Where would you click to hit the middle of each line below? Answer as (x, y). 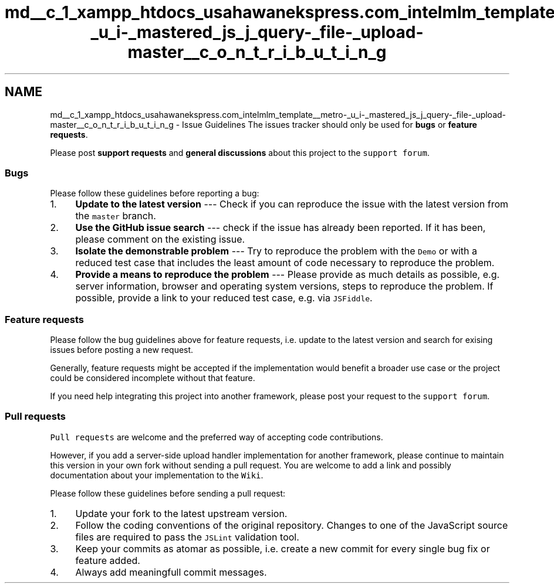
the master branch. (116, 216)
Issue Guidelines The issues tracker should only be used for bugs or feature (330, 124)
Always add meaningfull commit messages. (171, 572)
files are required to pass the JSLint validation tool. (187, 537)
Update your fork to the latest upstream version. (181, 513)
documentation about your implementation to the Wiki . (157, 475)
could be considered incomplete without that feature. (153, 378)
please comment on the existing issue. (160, 239)
